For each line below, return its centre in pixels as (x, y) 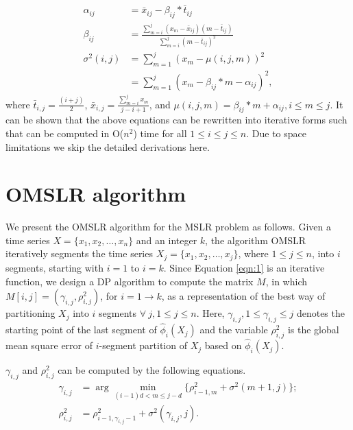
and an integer (167, 240)
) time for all (160, 133)
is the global (313, 330)
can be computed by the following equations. (152, 370)
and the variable (234, 330)
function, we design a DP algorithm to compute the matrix (130, 281)
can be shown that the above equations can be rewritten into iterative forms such (176, 120)
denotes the (320, 313)
